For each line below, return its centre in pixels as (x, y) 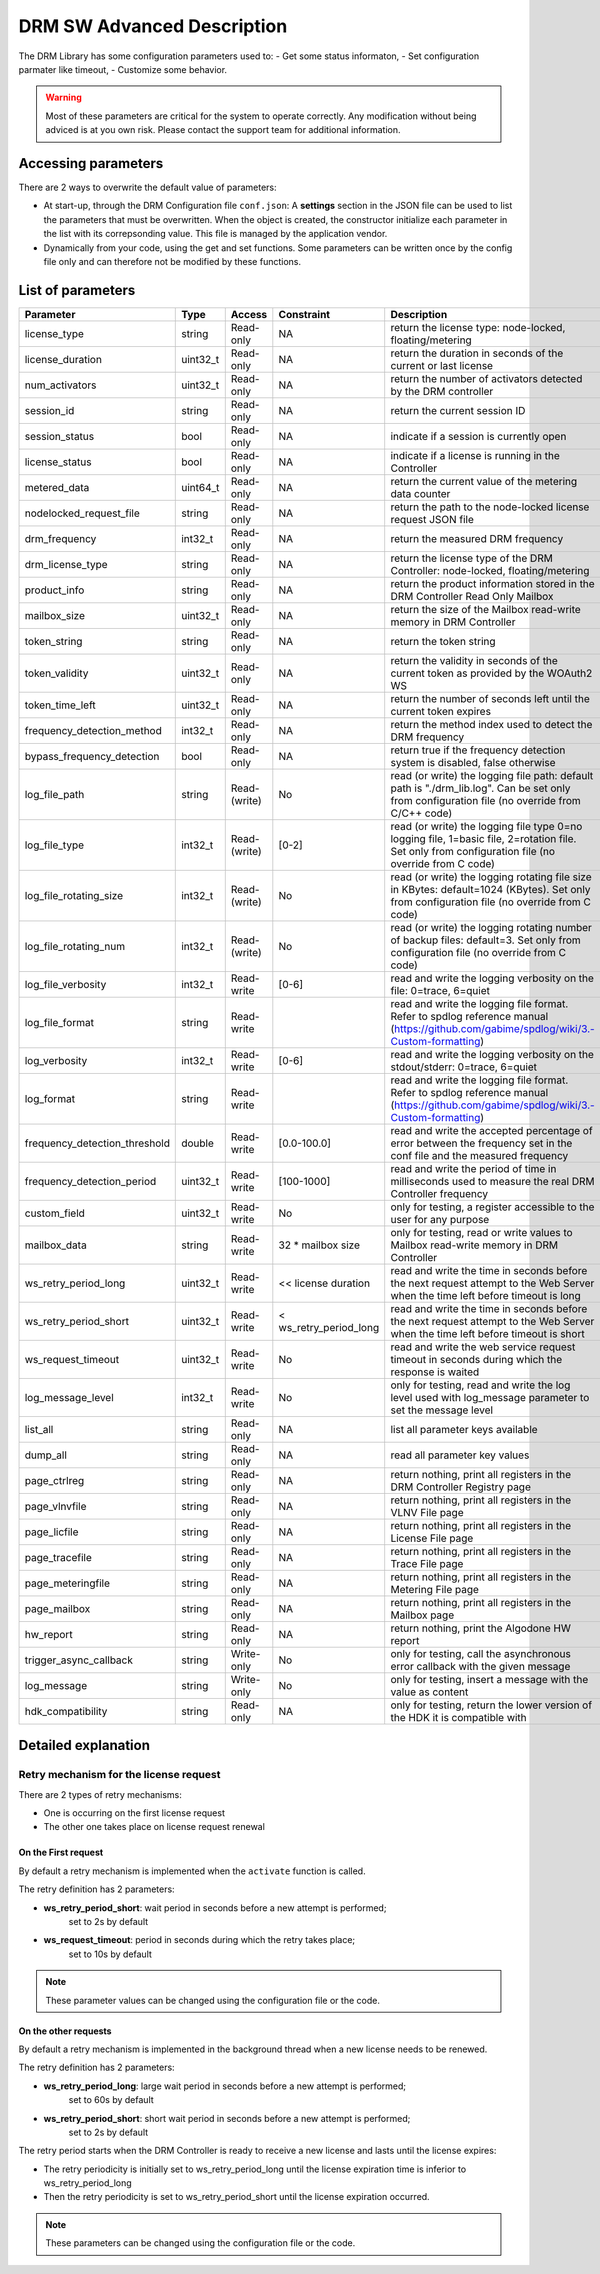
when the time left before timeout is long (486, 1295)
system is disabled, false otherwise (473, 762)
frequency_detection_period (90, 1181)
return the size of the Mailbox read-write (486, 609)
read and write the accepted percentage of (492, 1130)
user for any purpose (440, 1219)
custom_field (54, 1213)
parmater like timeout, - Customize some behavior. (123, 69)
